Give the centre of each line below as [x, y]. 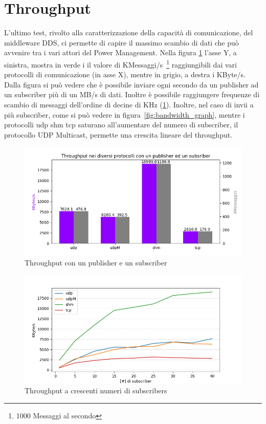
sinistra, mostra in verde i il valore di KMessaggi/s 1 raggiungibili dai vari [120, 63]
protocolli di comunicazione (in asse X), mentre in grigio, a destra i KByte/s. [125, 74]
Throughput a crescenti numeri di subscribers [96, 390]
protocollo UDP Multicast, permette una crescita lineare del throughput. [118, 134]
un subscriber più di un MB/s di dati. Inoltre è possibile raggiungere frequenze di [132, 94]
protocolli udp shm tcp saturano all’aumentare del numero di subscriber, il [121, 125]
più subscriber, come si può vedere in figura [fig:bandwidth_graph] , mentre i [125, 114]
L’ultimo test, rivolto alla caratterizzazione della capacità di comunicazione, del [129, 32]
